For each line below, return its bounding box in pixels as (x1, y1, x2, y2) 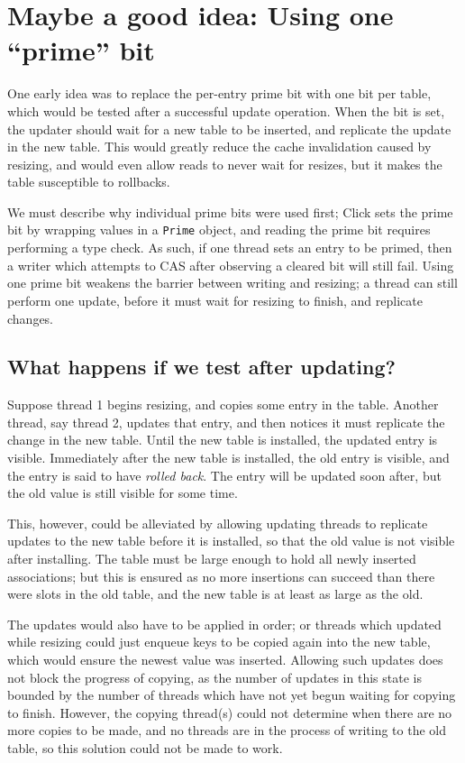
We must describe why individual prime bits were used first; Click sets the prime (7, 202, 453, 221)
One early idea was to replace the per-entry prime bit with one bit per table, (7, 84, 432, 103)
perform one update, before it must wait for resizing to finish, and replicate (7, 290, 423, 309)
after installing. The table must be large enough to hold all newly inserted (7, 549, 416, 568)
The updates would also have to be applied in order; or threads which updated (7, 614, 442, 633)
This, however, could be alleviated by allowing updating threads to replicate (7, 513, 428, 532)
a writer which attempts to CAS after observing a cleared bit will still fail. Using (7, 255, 454, 274)
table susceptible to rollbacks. (7, 172, 170, 191)
